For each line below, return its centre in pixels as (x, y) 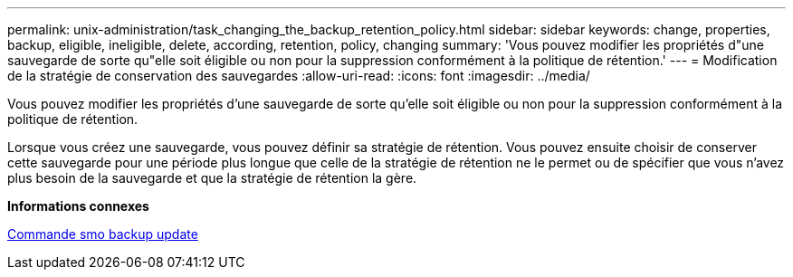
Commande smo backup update (103, 234)
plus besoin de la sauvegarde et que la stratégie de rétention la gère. (212, 178)
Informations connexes (78, 206)
